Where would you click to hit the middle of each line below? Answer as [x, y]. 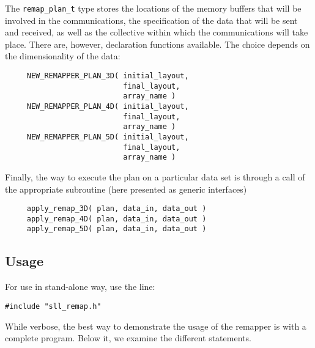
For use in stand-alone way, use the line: [80, 287]
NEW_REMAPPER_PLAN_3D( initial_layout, [108, 76]
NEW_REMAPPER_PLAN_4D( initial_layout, [108, 106]
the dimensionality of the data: [63, 56]
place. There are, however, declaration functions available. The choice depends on [157, 44]
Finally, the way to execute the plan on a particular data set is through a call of [155, 176]
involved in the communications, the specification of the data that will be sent [151, 20]
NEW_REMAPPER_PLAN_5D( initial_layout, [108, 137]
